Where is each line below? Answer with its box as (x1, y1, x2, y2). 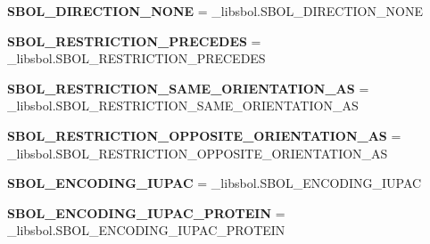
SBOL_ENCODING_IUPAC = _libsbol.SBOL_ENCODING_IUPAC (7, 174, 422, 192)
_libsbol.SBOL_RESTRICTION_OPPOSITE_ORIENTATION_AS (7, 143, 388, 162)
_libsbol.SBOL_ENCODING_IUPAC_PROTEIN (7, 221, 285, 240)
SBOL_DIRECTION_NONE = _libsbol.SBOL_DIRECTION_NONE (7, 2, 423, 20)
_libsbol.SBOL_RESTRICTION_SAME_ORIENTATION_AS (7, 96, 359, 115)
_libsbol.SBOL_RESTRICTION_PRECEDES (7, 49, 266, 68)
